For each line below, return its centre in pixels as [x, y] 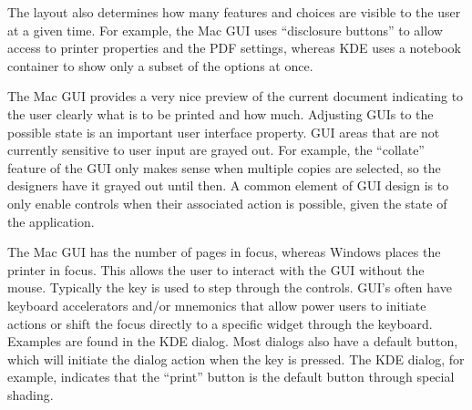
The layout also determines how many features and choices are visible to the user [234, 12]
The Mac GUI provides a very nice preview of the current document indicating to [236, 96]
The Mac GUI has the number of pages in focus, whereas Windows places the [224, 252]
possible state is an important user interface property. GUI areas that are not [224, 132]
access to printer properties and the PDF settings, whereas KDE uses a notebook [234, 48]
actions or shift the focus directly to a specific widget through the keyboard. [220, 323]
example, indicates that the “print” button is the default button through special [231, 377]
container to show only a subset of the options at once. [160, 65]
